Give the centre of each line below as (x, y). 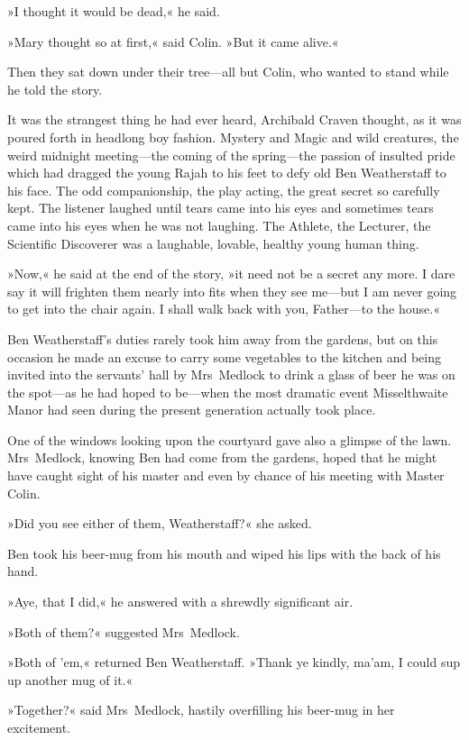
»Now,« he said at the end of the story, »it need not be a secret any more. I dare (231, 274)
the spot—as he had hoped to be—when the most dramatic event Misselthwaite (228, 392)
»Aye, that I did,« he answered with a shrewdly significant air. (180, 602)
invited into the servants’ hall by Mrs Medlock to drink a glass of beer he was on (231, 375)
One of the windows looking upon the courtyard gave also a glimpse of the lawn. (230, 439)
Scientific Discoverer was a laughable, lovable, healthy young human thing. (213, 243)
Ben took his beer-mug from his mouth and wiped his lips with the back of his (224, 553)
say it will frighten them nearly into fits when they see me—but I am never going (232, 291)
